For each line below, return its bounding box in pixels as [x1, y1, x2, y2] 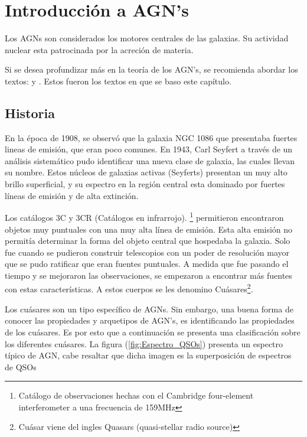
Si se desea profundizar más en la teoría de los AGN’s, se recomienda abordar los [5, 63, 298, 76]
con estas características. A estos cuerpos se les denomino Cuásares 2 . [5, 281, 253, 295]
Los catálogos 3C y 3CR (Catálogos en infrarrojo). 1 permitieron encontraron [5, 210, 284, 223]
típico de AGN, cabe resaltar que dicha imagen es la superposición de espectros [5, 349, 292, 361]
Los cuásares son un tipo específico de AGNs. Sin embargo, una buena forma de [5, 302, 293, 315]
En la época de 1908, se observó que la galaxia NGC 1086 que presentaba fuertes [5, 131, 298, 144]
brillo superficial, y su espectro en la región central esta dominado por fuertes [5, 178, 285, 190]
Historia [5, 103, 55, 122]
